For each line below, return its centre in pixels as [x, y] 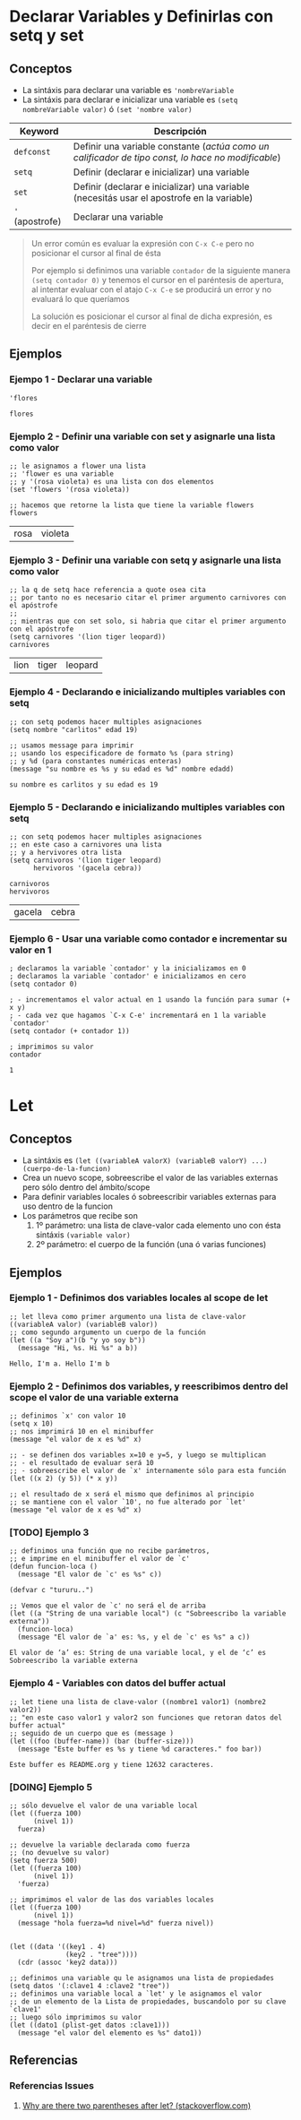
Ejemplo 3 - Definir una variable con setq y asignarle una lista [146, 560]
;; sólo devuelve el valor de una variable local [104, 1806]
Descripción [181, 131]
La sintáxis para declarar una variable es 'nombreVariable [128, 90]
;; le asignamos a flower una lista [77, 466]
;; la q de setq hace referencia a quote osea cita [107, 590]
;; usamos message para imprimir [72, 745]
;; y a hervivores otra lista [66, 852]
